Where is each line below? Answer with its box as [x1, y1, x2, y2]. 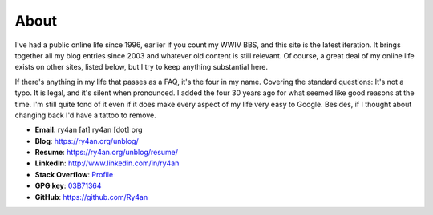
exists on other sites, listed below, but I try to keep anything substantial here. [14, 62, 269, 72]
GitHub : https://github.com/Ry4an [34, 192, 148, 201]
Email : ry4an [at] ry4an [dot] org [34, 125, 144, 135]
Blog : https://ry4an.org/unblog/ [34, 136, 140, 145]
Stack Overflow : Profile [34, 169, 114, 179]
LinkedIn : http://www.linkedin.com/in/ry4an [34, 158, 180, 168]
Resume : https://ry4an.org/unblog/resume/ [34, 148, 179, 157]
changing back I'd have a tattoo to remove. [14, 110, 156, 120]
